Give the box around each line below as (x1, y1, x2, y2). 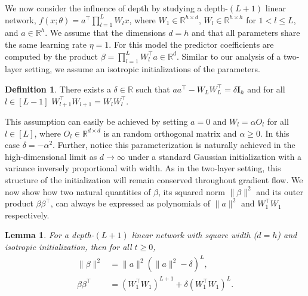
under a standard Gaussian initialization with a (128, 150, 302, 162)
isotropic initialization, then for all (5, 240, 132, 252)
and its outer (256, 185, 303, 198)
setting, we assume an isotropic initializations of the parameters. (24, 63, 260, 75)
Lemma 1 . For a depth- (5, 229, 94, 241)
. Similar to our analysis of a (176, 50, 281, 62)
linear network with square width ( (131, 229, 257, 241)
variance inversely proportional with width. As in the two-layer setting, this (5, 162, 281, 174)
